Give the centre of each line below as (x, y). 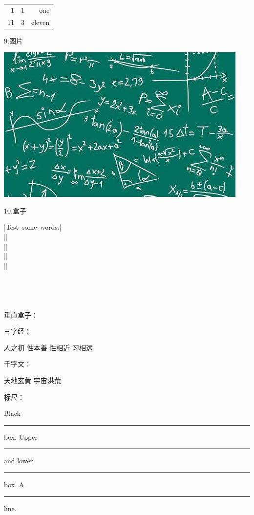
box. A (14, 484)
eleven (41, 22)
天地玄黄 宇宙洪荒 (32, 380)
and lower (19, 461)
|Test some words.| (33, 227)
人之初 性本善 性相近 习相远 (48, 347)
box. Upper (21, 437)
